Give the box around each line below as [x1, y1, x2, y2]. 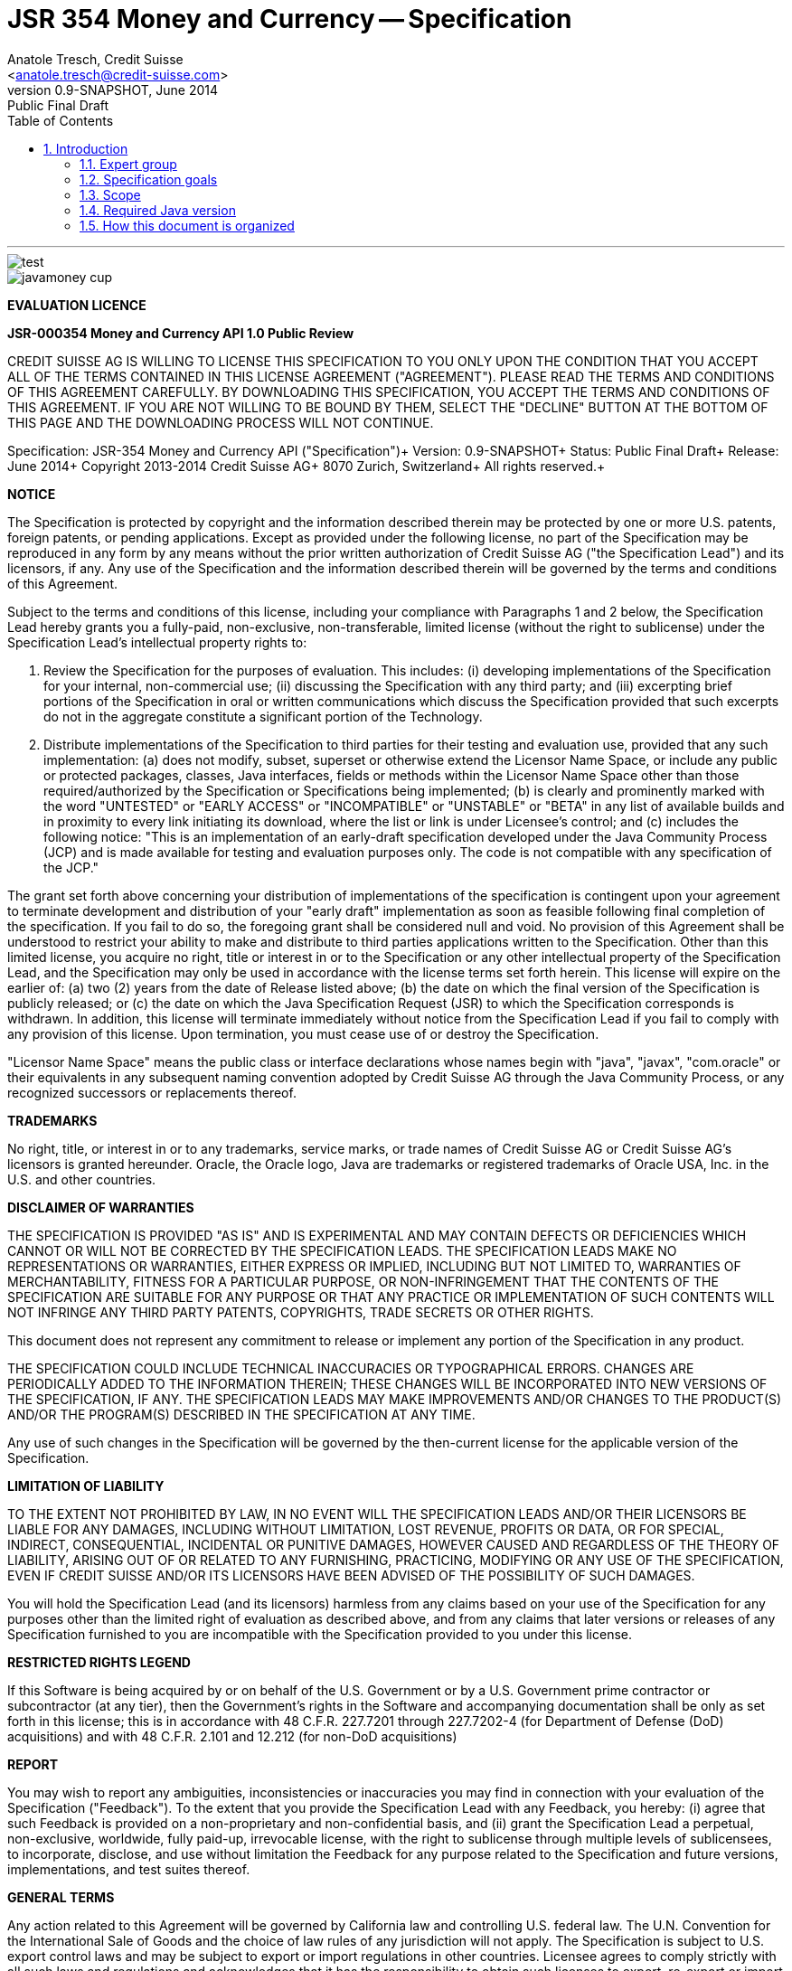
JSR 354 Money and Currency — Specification [7, 4, 572, 34]
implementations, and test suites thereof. [7, 1861, 250, 1877]
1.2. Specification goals [80, 171, 218, 187]
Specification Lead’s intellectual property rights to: [7, 634, 307, 650]
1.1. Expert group [80, 156, 177, 172]
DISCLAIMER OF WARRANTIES [7, 1199, 194, 1215]
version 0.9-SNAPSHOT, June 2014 [7, 81, 219, 98]
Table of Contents [7, 112, 114, 128]
